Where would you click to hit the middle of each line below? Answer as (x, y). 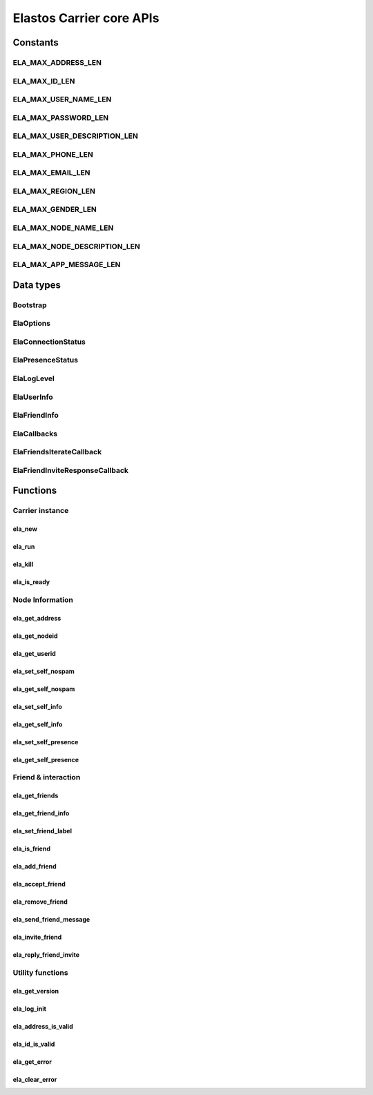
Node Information (43, 599)
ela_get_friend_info (41, 813)
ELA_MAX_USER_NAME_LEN (62, 99)
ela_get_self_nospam (44, 689)
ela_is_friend (32, 849)
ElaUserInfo (33, 397)
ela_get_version (36, 991)
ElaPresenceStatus (46, 360)
